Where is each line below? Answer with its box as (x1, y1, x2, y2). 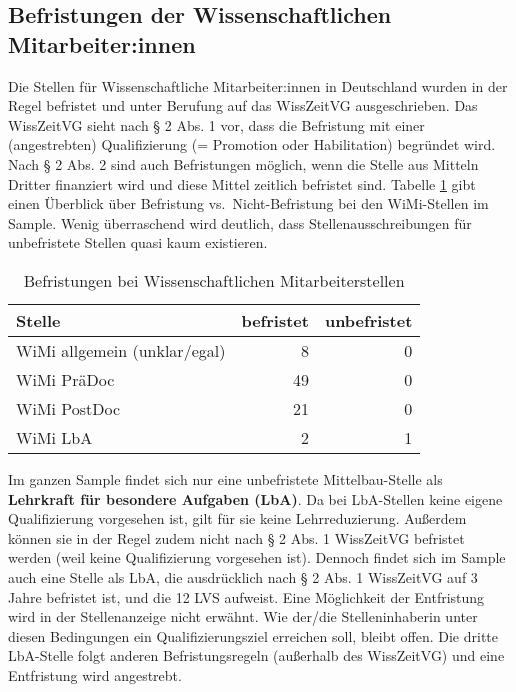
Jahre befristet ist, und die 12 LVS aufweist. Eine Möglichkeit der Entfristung (8, 586, 485, 607)
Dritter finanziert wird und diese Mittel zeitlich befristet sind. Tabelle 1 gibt (8, 173, 476, 194)
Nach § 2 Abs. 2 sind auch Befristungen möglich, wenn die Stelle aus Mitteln (8, 153, 479, 174)
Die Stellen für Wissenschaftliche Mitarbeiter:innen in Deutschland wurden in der (8, 75, 508, 96)
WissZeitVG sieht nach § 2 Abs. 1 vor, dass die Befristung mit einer (8, 114, 425, 135)
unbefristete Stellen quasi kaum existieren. (8, 232, 268, 253)
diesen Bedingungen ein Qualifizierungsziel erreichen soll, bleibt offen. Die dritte (8, 625, 499, 646)
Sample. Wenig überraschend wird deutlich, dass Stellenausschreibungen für (8, 212, 472, 233)
